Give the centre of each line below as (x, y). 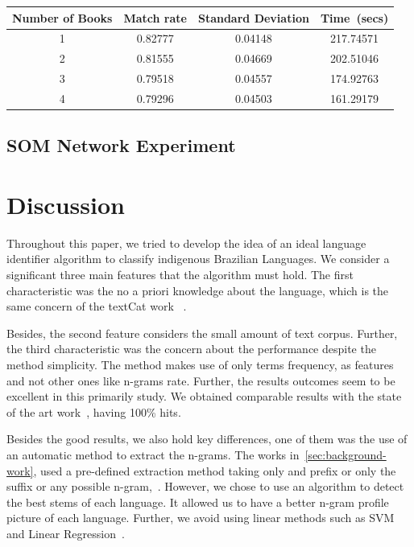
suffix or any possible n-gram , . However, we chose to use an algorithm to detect (205, 486)
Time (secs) (354, 17)
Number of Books (62, 17)
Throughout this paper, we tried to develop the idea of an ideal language (186, 243)
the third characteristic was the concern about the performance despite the (191, 349)
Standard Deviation (253, 17)
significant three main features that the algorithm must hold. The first (180, 275)
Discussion (66, 204)
